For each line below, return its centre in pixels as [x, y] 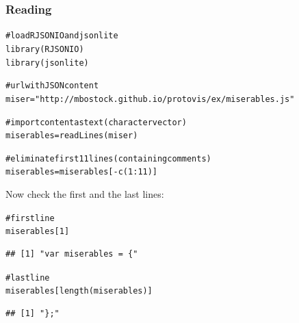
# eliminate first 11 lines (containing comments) [108, 158]
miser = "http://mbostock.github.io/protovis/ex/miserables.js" [150, 99]
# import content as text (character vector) [96, 122]
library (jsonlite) [47, 63]
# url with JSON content [52, 86]
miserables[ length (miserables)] [79, 291]
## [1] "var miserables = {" [72, 254]
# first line [30, 218]
